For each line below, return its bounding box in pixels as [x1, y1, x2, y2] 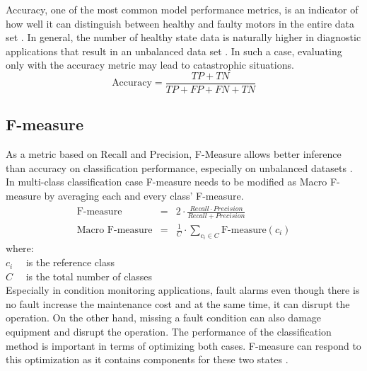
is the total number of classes [25, 268, 153, 283]
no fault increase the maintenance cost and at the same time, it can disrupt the [6, 296, 350, 311]
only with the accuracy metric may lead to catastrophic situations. [6, 57, 294, 72]
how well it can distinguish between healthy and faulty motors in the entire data [6, 16, 355, 30]
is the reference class [25, 255, 115, 270]
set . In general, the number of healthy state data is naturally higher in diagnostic [6, 30, 361, 45]
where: [6, 241, 34, 256]
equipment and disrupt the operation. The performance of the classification [6, 324, 332, 339]
